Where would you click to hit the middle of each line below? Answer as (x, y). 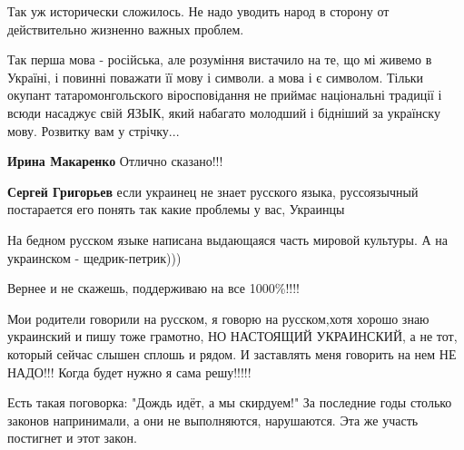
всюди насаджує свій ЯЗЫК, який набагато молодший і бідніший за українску (224, 112)
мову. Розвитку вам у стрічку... (94, 130)
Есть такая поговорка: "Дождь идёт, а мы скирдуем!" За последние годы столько (230, 402)
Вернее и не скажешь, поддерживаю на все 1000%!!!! (153, 288)
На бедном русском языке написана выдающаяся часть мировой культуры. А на (228, 239)
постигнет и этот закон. (72, 438)
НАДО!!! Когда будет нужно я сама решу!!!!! (129, 372)
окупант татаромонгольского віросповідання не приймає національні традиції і (225, 95)
